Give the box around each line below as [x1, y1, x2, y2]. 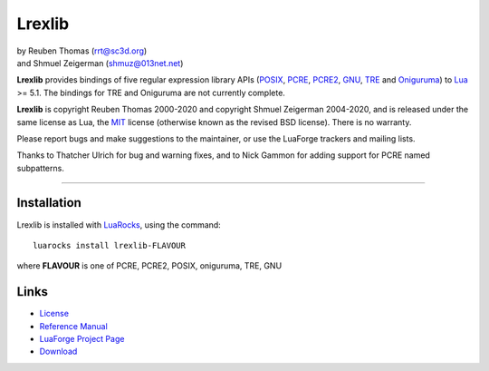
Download [39, 346, 78, 357]
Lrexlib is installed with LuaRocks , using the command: [16, 219, 221, 230]
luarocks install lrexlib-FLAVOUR [33, 240, 186, 250]
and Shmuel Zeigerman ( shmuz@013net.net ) [16, 57, 184, 68]
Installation [16, 195, 81, 210]
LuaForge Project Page [39, 334, 125, 345]
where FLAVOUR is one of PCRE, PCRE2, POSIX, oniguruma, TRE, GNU [16, 260, 283, 271]
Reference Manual [39, 320, 108, 331]
